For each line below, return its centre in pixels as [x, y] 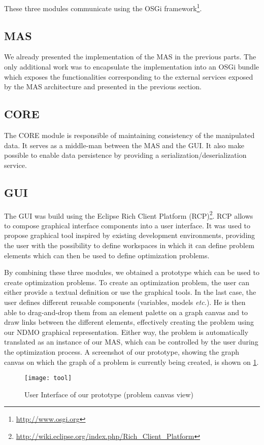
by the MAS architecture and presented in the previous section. [103, 87]
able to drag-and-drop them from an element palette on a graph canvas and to [126, 312]
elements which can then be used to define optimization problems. [107, 255]
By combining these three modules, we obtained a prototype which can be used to [132, 272]
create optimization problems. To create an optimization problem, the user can [127, 282]
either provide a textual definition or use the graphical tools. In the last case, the [130, 292]
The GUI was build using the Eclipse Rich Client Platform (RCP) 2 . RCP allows [129, 215]
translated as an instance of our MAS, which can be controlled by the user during [131, 342]
